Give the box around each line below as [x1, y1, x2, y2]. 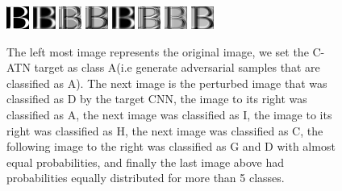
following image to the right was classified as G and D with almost [6, 138, 336, 155]
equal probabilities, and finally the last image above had [6, 153, 285, 170]
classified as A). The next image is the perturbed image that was [6, 74, 327, 91]
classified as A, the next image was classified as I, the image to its [6, 106, 332, 122]
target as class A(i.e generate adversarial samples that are [34, 59, 320, 76]
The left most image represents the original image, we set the [6, 43, 309, 60]
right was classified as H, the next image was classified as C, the [6, 122, 323, 139]
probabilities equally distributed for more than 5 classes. [6, 169, 285, 186]
